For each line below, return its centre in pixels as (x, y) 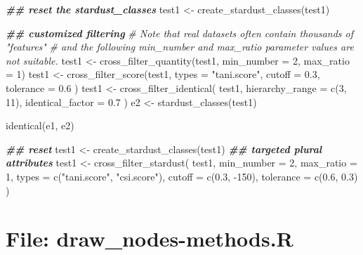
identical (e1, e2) (40, 125)
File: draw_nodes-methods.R (150, 238)
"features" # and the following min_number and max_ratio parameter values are (180, 47)
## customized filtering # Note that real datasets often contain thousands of (180, 33)
